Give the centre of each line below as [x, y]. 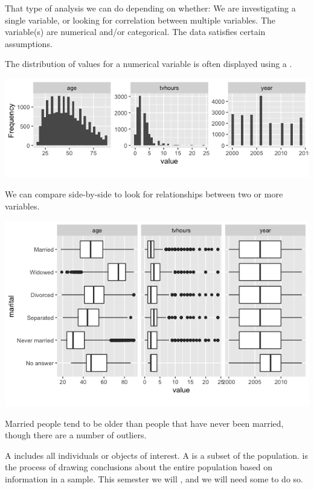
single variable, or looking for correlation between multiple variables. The [140, 20]
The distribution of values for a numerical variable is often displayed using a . [149, 64]
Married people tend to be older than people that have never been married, [144, 423]
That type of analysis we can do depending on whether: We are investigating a [150, 8]
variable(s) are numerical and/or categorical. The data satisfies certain [135, 32]
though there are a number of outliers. [76, 435]
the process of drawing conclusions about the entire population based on [139, 467]
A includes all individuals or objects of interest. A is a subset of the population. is [157, 455]
